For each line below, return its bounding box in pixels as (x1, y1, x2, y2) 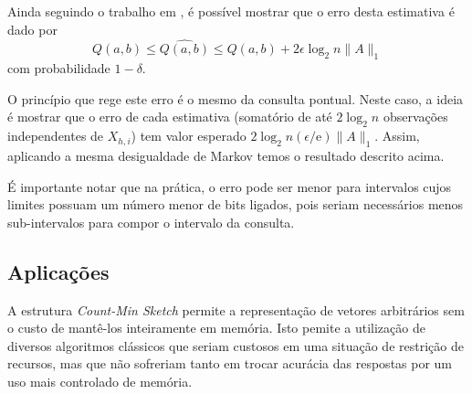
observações (383, 107, 448, 126)
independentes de (7, 126, 104, 145)
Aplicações (7, 257, 110, 285)
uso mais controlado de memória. (7, 371, 193, 390)
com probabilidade (7, 59, 110, 78)
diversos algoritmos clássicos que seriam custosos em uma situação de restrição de (7, 335, 464, 355)
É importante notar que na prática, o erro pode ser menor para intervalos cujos (7, 176, 452, 196)
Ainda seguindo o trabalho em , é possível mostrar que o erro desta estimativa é (7, 2, 455, 20)
